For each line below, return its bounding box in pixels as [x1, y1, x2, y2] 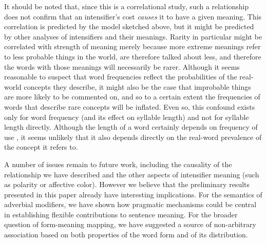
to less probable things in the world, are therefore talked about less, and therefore [4, 51, 261, 62]
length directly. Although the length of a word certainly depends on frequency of [4, 121, 258, 132]
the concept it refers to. [4, 141, 78, 152]
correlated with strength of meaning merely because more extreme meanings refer [4, 41, 261, 52]
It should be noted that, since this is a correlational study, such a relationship [4, 1, 249, 11]
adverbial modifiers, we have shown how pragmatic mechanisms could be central [4, 199, 257, 210]
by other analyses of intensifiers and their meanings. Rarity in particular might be [4, 31, 262, 42]
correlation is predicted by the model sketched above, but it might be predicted [4, 21, 254, 32]
